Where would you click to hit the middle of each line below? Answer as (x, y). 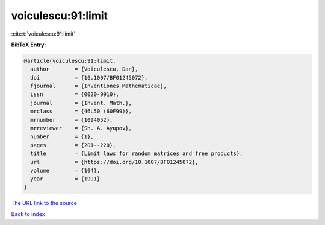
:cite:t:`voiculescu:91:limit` (43, 34)
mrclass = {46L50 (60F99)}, (81, 111)
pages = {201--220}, (73, 145)
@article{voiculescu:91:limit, (70, 61)
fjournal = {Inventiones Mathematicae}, (98, 86)
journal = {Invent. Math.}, (81, 103)
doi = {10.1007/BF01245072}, (89, 78)
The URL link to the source (44, 203)
